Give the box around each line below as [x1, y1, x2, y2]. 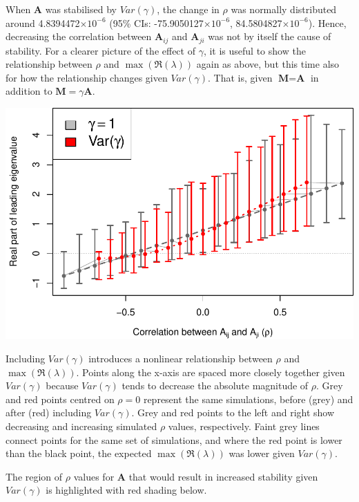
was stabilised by [45, 2, 117, 16]
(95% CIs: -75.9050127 [109, 15, 204, 30]
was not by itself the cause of [208, 29, 331, 44]
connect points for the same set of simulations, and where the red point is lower [6, 432, 342, 447]
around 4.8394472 [6, 15, 80, 30]
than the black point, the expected [6, 446, 152, 461]
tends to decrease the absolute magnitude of [122, 378, 309, 393]
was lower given [229, 446, 295, 461]
